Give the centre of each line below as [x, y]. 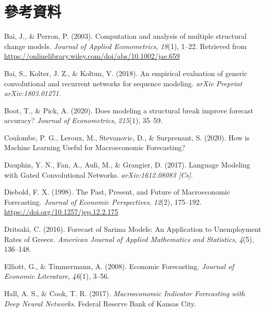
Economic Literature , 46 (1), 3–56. [57, 276]
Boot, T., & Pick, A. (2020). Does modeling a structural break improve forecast [129, 110]
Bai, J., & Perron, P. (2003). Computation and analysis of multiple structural [125, 36]
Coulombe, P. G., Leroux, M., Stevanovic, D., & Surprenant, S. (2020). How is [127, 137]
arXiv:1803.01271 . [33, 93]
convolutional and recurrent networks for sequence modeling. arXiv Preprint [123, 83]
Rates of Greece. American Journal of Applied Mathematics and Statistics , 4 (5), [129, 239]
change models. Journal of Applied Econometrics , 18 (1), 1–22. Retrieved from [126, 46]
